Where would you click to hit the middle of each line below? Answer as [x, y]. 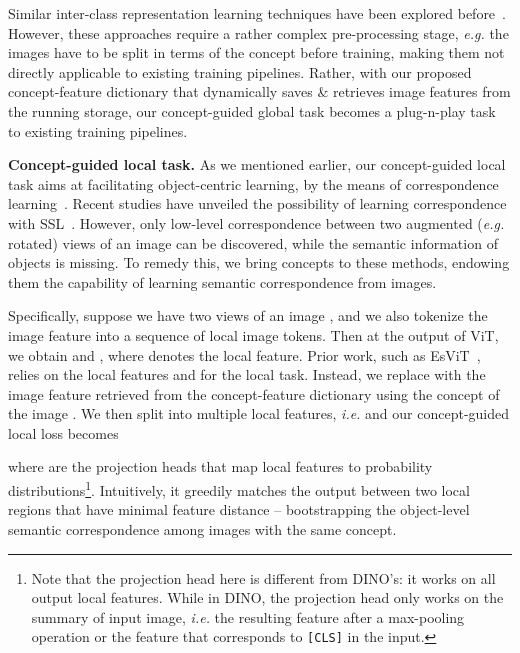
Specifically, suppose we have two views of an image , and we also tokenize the [248, 315]
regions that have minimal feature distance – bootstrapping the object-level [239, 509]
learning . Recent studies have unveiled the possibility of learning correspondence [257, 203]
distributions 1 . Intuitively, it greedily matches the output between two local [239, 488]
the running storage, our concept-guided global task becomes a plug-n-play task [252, 110]
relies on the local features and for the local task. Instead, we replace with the [247, 374]
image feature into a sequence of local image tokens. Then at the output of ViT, [253, 334]
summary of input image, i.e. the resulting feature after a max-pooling [248, 616]
